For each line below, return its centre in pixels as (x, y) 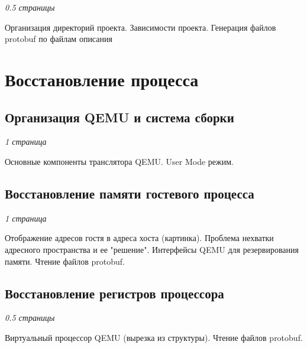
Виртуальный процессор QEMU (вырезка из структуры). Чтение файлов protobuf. (154, 337)
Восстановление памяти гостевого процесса (130, 193)
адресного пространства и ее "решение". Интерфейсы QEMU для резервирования (152, 249)
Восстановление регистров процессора (114, 293)
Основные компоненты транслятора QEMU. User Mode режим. (119, 161)
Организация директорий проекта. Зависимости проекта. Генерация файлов (140, 27)
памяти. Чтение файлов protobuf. (65, 261)
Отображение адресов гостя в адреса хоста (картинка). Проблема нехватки (139, 238)
